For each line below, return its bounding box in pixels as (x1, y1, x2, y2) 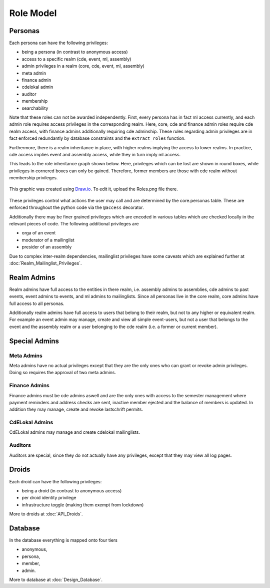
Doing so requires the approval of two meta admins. (9, 370, 116, 376)
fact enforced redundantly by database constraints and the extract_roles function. (9, 135, 186, 141)
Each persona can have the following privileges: (9, 40, 108, 46)
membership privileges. (9, 175, 58, 181)
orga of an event (21, 230, 56, 236)
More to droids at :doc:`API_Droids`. (9, 511, 83, 517)
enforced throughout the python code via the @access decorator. (9, 204, 144, 210)
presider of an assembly (21, 244, 72, 250)
